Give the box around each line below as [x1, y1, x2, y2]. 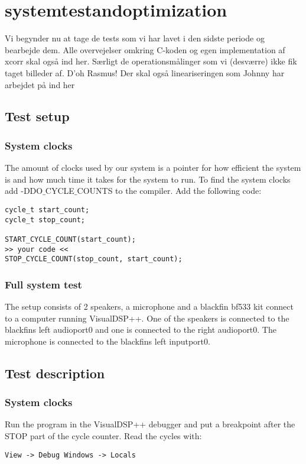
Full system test [5, 277, 82, 291]
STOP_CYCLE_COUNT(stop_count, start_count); [5, 255, 183, 264]
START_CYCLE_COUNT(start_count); [5, 235, 136, 244]
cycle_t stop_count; [5, 215, 86, 224]
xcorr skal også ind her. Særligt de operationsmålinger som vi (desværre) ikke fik [5, 55, 297, 67]
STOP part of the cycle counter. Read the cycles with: [5, 430, 202, 442]
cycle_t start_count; [5, 205, 90, 214]
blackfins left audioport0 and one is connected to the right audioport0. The [5, 323, 276, 336]
